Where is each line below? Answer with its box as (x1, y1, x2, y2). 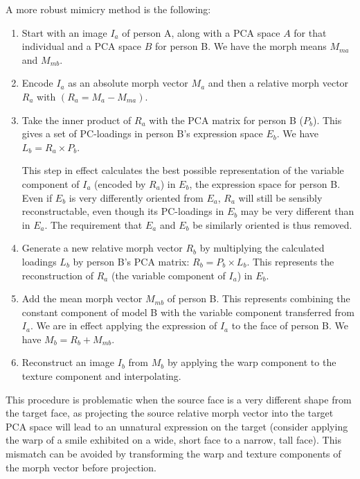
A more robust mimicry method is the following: (6, 2, 211, 16)
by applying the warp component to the (167, 355, 336, 369)
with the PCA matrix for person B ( (149, 112, 303, 127)
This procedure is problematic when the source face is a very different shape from (6, 392, 352, 406)
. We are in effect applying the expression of (30, 318, 217, 333)
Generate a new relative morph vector (21, 241, 183, 255)
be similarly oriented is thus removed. (192, 217, 352, 232)
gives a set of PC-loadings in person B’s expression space (21, 126, 263, 141)
